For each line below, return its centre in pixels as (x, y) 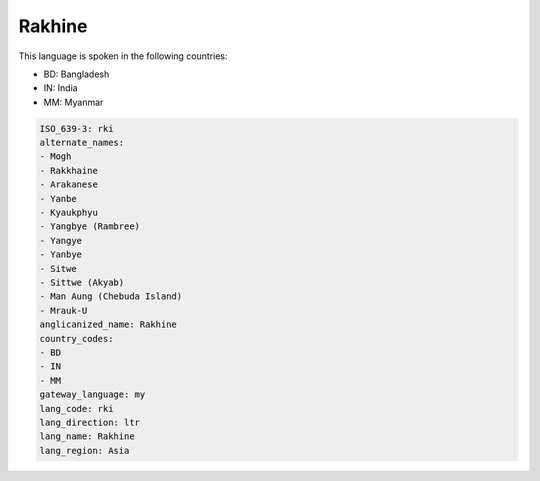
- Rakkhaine (69, 170)
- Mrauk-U (63, 310)
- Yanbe (58, 198)
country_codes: (76, 338)
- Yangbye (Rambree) (89, 226)
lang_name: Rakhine (87, 436)
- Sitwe (58, 268)
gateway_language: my (92, 394)
